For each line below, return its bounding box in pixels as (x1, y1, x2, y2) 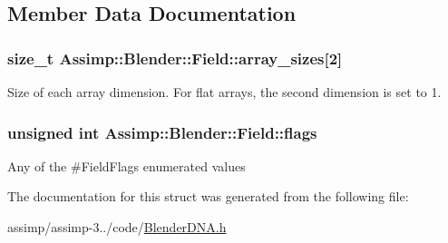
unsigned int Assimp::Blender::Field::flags (7, 121, 317, 143)
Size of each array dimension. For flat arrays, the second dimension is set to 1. (7, 83, 442, 101)
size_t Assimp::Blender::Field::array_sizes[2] (7, 46, 343, 69)
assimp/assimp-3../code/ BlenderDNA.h (7, 218, 227, 236)
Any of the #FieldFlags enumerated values (7, 156, 246, 175)
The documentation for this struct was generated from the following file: (7, 187, 409, 206)
